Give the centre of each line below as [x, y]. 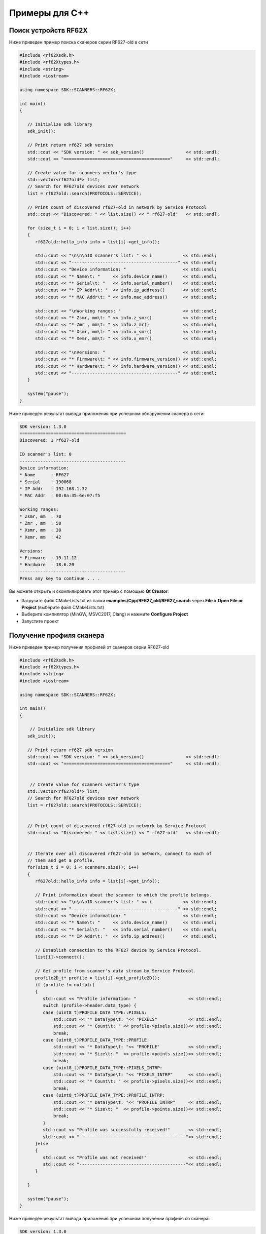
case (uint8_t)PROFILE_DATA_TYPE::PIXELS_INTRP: [102, 1068]
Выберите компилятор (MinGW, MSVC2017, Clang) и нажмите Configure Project [105, 614]
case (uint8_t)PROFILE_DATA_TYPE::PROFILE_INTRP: [104, 1095]
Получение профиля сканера [57, 635]
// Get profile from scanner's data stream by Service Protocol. [116, 971]
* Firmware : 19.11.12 [48, 558]
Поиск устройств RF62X [49, 30]
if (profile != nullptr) [65, 984]
